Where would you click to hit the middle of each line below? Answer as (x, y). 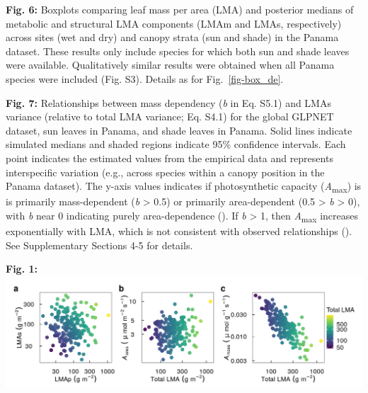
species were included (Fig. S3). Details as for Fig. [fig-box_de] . (145, 78)
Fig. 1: (22, 269)
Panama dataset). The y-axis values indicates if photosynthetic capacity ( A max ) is (184, 187)
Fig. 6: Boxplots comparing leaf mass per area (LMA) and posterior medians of (180, 9)
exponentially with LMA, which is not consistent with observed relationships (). (179, 230)
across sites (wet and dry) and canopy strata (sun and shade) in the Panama (172, 37)
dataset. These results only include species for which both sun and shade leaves (178, 51)
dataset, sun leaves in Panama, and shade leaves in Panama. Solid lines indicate (179, 130)
